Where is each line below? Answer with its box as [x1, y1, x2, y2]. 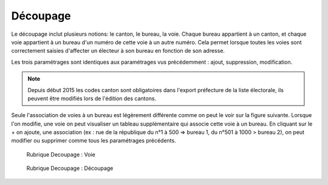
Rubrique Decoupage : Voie [26, 150, 95, 158]
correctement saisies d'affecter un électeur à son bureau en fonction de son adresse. [11, 47, 225, 55]
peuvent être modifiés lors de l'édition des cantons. [27, 95, 157, 102]
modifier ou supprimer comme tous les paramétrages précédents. [11, 137, 176, 144]
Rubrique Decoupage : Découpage [26, 164, 114, 172]
